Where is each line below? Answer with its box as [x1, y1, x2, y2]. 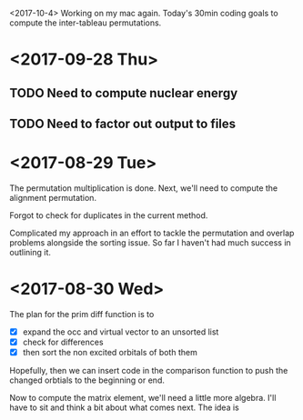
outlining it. [9, 246, 52, 257]
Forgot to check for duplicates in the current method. [9, 209, 208, 221]
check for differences [22, 336, 104, 347]
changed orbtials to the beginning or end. [9, 375, 166, 385]
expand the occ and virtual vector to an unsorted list [22, 326, 219, 337]
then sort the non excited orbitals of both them [22, 346, 197, 357]
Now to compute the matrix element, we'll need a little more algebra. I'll [9, 393, 277, 404]
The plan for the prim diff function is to [9, 308, 155, 319]
